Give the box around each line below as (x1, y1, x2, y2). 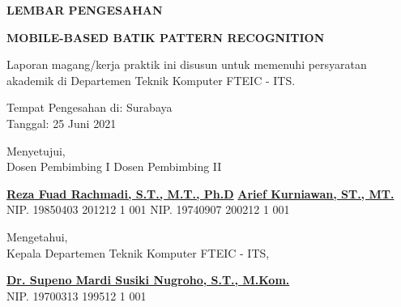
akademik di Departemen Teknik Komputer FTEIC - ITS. (6, 71, 296, 88)
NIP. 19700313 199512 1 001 (6, 287, 147, 304)
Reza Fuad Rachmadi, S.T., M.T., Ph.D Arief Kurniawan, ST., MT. (6, 185, 395, 202)
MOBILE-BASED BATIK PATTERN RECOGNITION (6, 28, 325, 45)
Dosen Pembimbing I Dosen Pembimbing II (6, 158, 222, 175)
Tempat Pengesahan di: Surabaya (6, 99, 173, 116)
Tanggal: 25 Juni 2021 (6, 114, 117, 131)
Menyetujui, (6, 142, 66, 159)
